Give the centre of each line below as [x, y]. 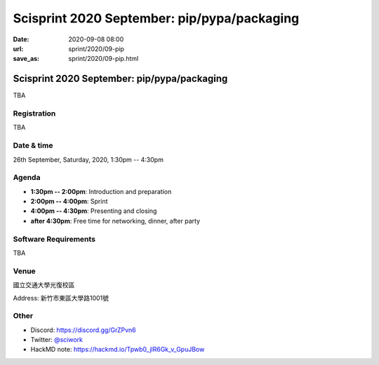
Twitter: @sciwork [57, 340]
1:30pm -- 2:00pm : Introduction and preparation [101, 191]
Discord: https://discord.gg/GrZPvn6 [83, 330]
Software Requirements [54, 239]
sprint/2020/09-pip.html [104, 59]
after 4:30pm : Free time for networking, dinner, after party [115, 221]
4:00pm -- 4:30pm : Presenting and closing [94, 211]
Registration [34, 113]
